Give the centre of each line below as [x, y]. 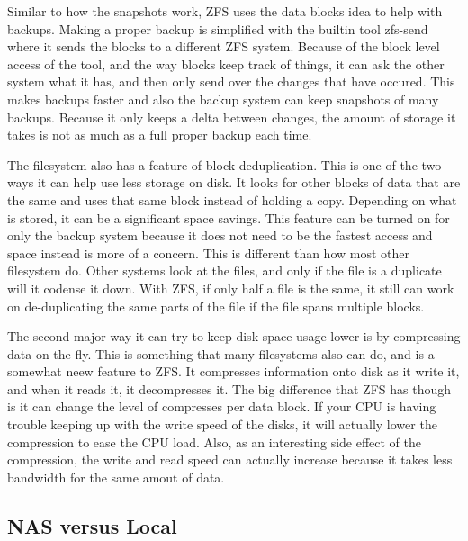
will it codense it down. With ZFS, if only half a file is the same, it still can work [231, 288]
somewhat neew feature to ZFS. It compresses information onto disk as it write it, [234, 371]
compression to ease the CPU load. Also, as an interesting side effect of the [215, 442]
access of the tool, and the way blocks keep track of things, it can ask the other [226, 63]
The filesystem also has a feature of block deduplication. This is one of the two [225, 164]
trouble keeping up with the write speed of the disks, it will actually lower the [222, 424]
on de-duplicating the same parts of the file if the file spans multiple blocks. [216, 306]
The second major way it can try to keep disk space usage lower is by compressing [234, 336]
